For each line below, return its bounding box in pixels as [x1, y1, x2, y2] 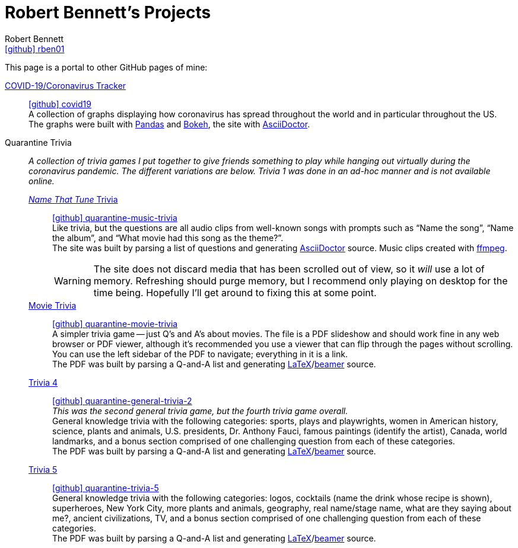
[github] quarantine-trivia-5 [52, 482, 159, 493]
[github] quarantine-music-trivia [52, 212, 177, 223]
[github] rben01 [5, 43, 65, 54]
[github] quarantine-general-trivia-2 [52, 395, 192, 406]
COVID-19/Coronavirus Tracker [5, 80, 126, 91]
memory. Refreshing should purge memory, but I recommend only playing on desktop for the [93, 274, 508, 287]
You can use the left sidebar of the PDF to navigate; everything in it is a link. [52, 348, 348, 359]
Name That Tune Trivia [28, 194, 118, 204]
